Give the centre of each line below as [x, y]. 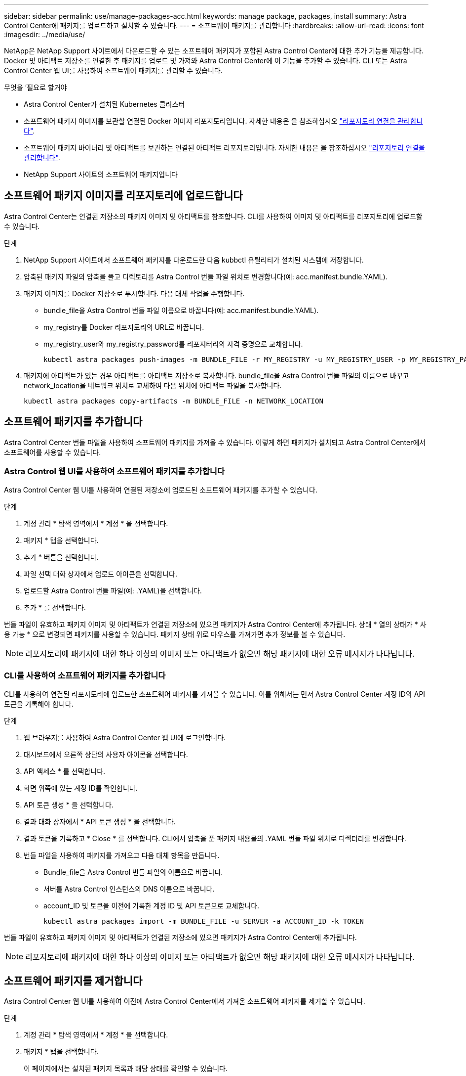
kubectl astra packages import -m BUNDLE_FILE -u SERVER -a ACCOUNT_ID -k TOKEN [204, 921]
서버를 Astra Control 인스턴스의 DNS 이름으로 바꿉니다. [129, 889]
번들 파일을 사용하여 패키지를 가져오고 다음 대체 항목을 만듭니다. [122, 855]
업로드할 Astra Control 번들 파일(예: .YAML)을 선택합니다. [113, 591]
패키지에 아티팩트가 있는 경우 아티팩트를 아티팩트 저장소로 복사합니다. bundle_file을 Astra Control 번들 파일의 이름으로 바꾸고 [216, 375]
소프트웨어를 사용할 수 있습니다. [53, 452]
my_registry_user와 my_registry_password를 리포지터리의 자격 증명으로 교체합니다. [173, 344]
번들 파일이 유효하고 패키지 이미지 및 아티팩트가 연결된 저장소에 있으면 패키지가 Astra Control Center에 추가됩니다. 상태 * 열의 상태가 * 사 [215, 625]
